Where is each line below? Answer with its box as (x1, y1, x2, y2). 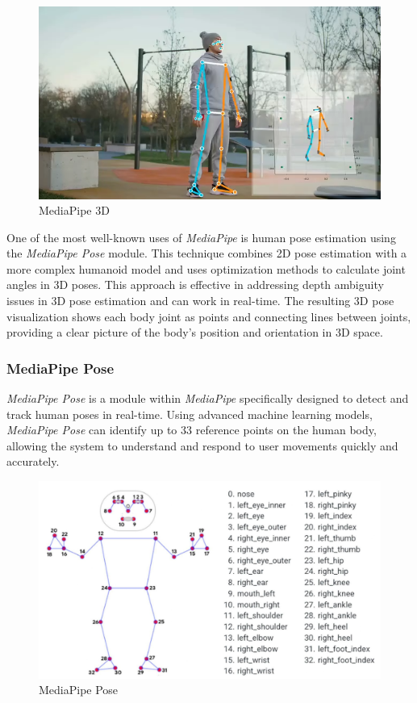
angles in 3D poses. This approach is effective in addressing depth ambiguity (6, 276, 384, 293)
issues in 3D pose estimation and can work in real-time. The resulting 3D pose (6, 292, 394, 309)
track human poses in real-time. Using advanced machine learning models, (6, 405, 373, 422)
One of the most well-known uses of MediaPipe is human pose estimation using (6, 228, 396, 245)
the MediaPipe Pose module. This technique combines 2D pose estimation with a (6, 245, 407, 262)
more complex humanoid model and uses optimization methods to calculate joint (6, 260, 406, 277)
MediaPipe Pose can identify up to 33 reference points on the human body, (6, 421, 377, 438)
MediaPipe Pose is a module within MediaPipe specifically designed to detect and (6, 390, 409, 407)
